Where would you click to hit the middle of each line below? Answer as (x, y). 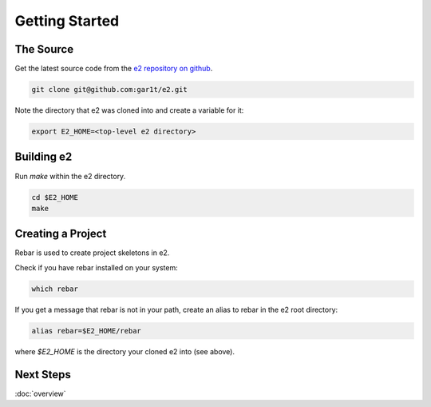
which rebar (55, 289)
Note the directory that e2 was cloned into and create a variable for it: (129, 110)
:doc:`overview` (41, 393)
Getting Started (67, 21)
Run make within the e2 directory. (70, 176)
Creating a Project (61, 234)
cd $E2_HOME (55, 197)
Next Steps (43, 375)
